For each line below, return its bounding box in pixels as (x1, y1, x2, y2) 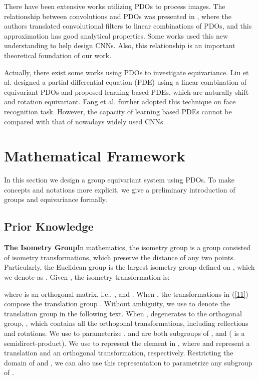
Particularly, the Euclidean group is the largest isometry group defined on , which (4, 262, 255, 272)
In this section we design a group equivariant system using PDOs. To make (4, 174, 234, 185)
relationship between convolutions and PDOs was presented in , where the (4, 11, 231, 21)
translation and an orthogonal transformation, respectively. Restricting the (4, 347, 233, 358)
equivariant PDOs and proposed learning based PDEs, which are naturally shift (4, 86, 249, 97)
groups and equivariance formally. (4, 194, 107, 205)
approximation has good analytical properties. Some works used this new (4, 30, 228, 41)
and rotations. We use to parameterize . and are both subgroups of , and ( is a (4, 327, 245, 338)
